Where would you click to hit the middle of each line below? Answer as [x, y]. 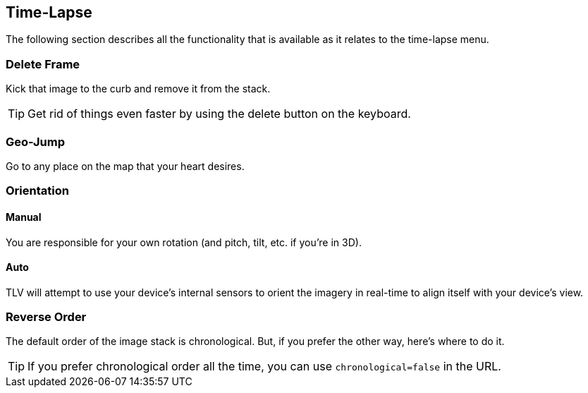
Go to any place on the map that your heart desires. [125, 166]
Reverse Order [46, 317]
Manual [24, 217]
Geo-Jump [35, 141]
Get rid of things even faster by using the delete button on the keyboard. [219, 114]
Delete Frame [43, 64]
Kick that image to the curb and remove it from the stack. [138, 89]
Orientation [37, 191]
